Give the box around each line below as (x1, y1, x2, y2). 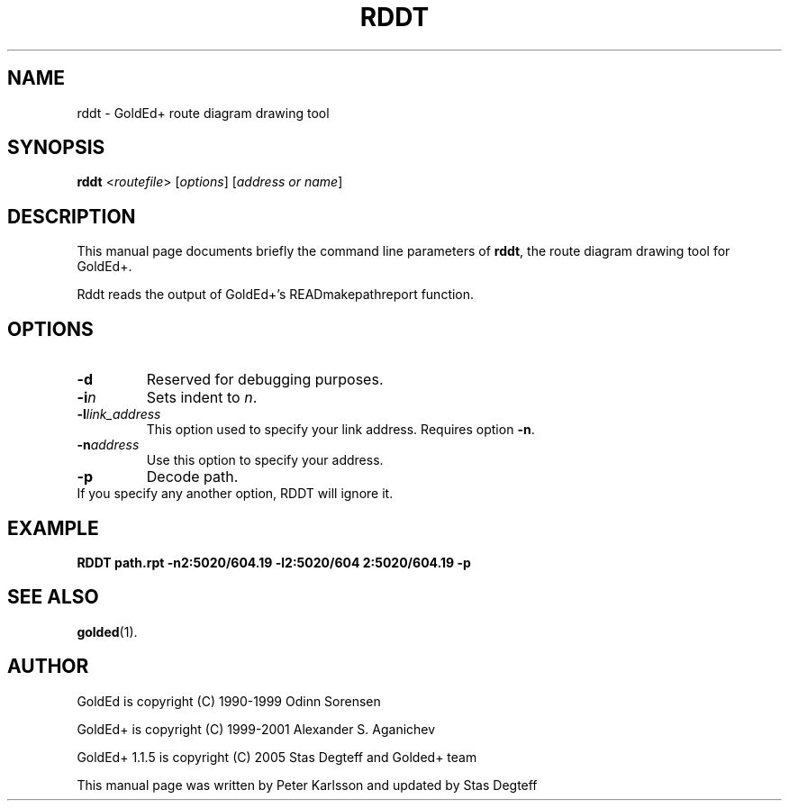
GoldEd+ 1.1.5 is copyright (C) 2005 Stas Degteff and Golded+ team (77, 749, 477, 765)
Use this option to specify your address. (146, 452, 384, 468)
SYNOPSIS (7, 136, 105, 159)
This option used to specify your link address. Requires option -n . (146, 422, 535, 438)
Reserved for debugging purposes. (146, 370, 384, 389)
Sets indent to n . (146, 388, 258, 407)
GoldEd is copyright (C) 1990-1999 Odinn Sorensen (77, 693, 381, 709)
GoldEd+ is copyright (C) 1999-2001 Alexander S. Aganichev (77, 721, 436, 737)
